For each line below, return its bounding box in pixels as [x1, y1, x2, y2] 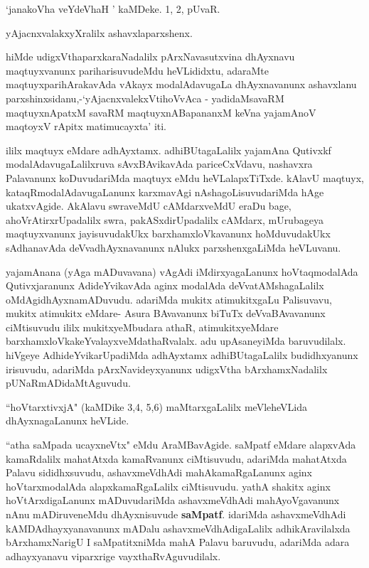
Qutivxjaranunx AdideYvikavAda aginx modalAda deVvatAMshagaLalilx [6, 278, 324, 293]
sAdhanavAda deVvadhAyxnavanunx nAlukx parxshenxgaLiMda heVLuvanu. [6, 240, 341, 254]
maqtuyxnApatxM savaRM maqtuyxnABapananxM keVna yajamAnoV [6, 105, 316, 119]
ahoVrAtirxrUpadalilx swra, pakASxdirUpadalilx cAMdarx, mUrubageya [6, 212, 323, 227]
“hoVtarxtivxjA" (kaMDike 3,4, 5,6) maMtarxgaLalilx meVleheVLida [6, 399, 308, 414]
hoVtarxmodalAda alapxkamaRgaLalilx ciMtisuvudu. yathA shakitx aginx [6, 478, 331, 493]
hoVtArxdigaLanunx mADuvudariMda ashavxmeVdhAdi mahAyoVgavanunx [6, 493, 340, 508]
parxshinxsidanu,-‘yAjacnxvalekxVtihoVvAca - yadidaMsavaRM [6, 90, 284, 105]
